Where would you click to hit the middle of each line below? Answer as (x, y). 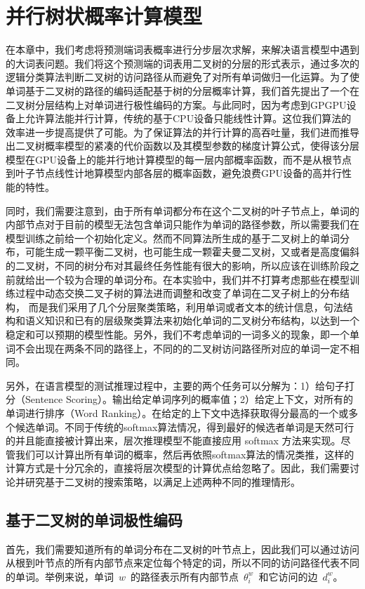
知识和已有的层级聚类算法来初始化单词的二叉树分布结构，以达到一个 (202, 320)
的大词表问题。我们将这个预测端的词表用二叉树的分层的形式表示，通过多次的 (182, 63)
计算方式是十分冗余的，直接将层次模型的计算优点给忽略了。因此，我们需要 (178, 468)
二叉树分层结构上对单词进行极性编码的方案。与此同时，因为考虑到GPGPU (176, 104)
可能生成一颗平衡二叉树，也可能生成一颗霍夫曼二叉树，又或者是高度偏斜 (192, 252)
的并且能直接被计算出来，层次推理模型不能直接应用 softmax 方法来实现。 (173, 441)
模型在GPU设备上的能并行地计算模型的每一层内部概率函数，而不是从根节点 (179, 159)
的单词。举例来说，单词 (60, 576)
